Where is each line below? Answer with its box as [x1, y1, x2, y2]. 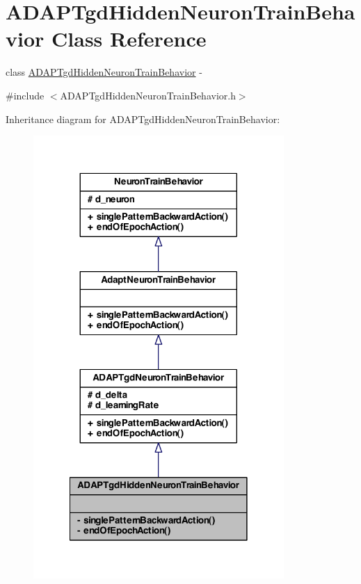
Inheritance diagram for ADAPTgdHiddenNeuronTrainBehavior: [6, 111, 280, 126]
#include [6, 88, 45, 102]
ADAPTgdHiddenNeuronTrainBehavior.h [60, 88, 236, 102]
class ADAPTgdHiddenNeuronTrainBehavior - [6, 65, 202, 79]
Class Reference [51, 24, 207, 53]
